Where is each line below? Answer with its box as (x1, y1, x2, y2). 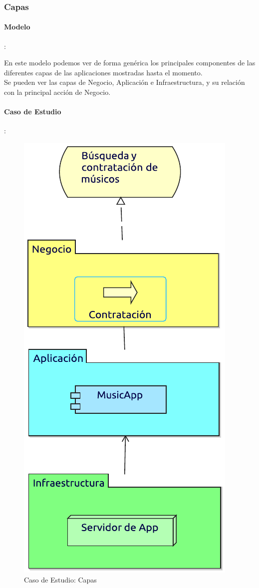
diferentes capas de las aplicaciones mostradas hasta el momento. (4, 67, 203, 77)
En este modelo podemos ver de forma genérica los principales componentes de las (4, 57, 256, 68)
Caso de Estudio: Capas (24, 574, 97, 585)
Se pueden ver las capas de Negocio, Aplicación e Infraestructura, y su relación (4, 77, 245, 87)
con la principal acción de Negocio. (4, 87, 111, 97)
